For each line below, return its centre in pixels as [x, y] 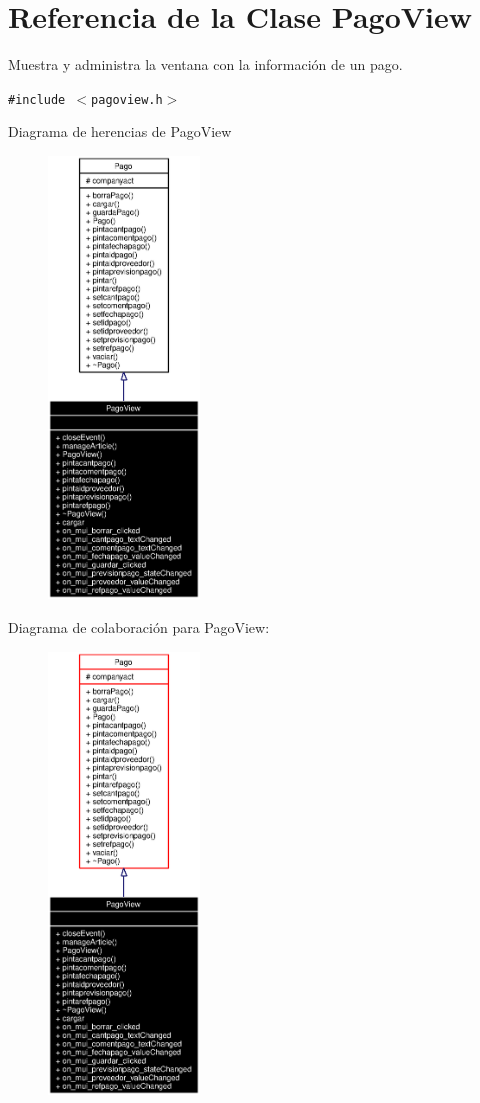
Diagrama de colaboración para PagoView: [139, 626]
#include [37, 99]
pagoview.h [127, 99]
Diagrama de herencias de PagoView [120, 131]
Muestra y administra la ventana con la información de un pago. [205, 64]
